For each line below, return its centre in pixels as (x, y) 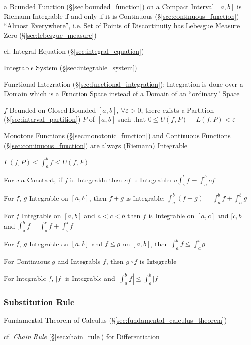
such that (132, 119)
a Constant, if (42, 179)
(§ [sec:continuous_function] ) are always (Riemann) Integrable (96, 145)
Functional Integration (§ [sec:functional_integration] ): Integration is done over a (124, 84)
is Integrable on (171, 216)
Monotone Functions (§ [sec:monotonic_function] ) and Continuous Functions (117, 135)
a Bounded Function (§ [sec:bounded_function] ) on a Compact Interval (109, 6)
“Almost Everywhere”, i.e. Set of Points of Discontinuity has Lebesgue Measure (122, 25)
